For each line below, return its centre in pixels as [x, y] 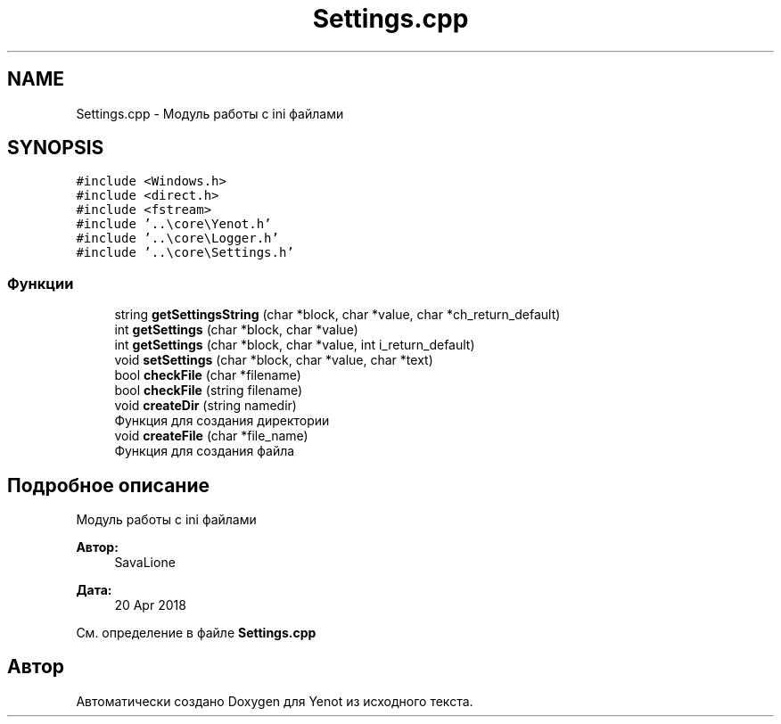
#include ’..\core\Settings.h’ [185, 253]
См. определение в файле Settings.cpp [196, 633]
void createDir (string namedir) [206, 406]
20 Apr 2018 [150, 605]
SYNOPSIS [56, 148]
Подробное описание [108, 485]
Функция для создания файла [205, 451]
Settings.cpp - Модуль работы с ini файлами [210, 113]
